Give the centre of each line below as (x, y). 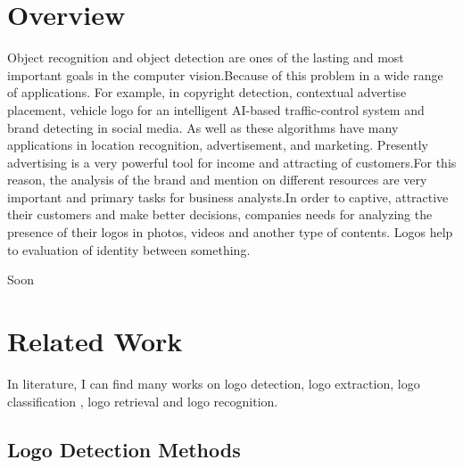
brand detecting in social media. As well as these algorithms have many (203, 127)
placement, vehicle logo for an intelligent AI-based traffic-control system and (216, 109)
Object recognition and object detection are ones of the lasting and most (206, 57)
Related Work (95, 341)
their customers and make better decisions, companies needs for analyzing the (220, 214)
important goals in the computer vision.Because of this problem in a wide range (225, 74)
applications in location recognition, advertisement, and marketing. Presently (218, 145)
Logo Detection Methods (124, 449)
